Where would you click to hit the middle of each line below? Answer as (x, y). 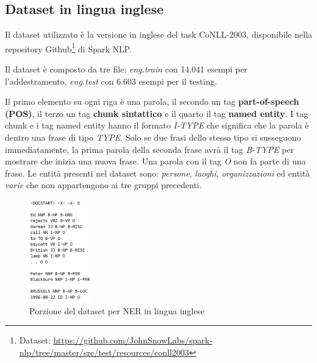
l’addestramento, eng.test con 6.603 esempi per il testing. (111, 81)
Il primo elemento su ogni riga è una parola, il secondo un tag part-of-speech (152, 101)
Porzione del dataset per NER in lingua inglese (117, 310)
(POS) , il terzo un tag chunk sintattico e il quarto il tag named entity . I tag (157, 113)
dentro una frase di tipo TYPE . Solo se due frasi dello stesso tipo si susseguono (153, 137)
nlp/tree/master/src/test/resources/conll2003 (104, 352)
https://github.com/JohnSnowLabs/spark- (133, 340)
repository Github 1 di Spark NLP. (69, 48)
